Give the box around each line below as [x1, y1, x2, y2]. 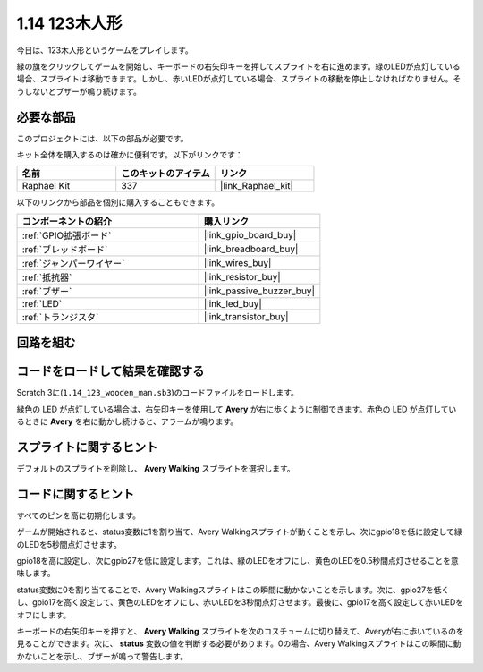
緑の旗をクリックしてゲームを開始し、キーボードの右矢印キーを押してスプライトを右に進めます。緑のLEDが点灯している [16, 61, 461, 72]
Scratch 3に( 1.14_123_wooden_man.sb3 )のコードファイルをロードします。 [16, 387, 300, 398]
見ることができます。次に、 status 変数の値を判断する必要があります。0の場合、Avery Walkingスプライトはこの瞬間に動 [16, 638, 462, 649]
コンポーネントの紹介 [21, 215, 112, 227]
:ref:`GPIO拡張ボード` [21, 229, 112, 242]
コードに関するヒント [16, 486, 134, 501]
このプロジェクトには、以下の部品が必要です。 [16, 132, 189, 143]
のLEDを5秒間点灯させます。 [16, 539, 123, 549]
